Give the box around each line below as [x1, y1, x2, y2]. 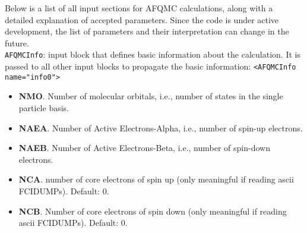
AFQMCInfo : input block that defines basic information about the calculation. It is [5, 48, 300, 61]
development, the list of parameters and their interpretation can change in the [5, 25, 289, 37]
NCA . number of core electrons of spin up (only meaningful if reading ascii [18, 173, 294, 185]
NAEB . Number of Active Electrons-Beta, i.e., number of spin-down [18, 141, 270, 154]
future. [5, 36, 29, 49]
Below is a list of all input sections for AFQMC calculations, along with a [5, 2, 273, 14]
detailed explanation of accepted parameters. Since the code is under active [5, 13, 279, 26]
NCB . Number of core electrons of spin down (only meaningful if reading [18, 204, 287, 217]
